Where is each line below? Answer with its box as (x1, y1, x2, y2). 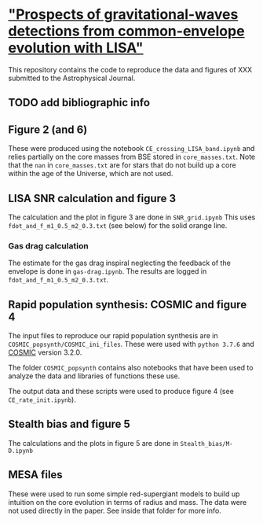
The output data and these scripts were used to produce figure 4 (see (8, 387, 234, 396)
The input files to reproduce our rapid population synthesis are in (8, 331, 218, 341)
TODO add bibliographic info (8, 96, 151, 109)
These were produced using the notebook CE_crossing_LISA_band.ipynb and (8, 144, 255, 153)
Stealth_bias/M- (180, 440, 233, 447)
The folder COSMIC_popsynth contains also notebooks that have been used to (8, 363, 254, 373)
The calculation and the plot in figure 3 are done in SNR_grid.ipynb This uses (8, 212, 256, 222)
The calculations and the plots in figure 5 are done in (8, 438, 179, 447)
